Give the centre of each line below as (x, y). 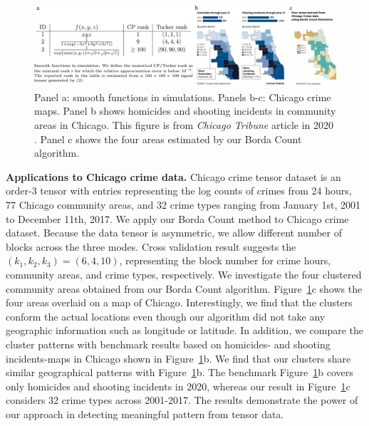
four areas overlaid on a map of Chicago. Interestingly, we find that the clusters (179, 302)
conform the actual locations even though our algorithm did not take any (166, 316)
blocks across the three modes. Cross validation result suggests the (151, 246)
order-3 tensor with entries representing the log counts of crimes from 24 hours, (179, 191)
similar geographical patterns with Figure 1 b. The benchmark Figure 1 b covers (180, 372)
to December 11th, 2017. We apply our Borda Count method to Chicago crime (177, 218)
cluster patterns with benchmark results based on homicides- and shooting (168, 344)
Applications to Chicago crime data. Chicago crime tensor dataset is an (173, 176)
